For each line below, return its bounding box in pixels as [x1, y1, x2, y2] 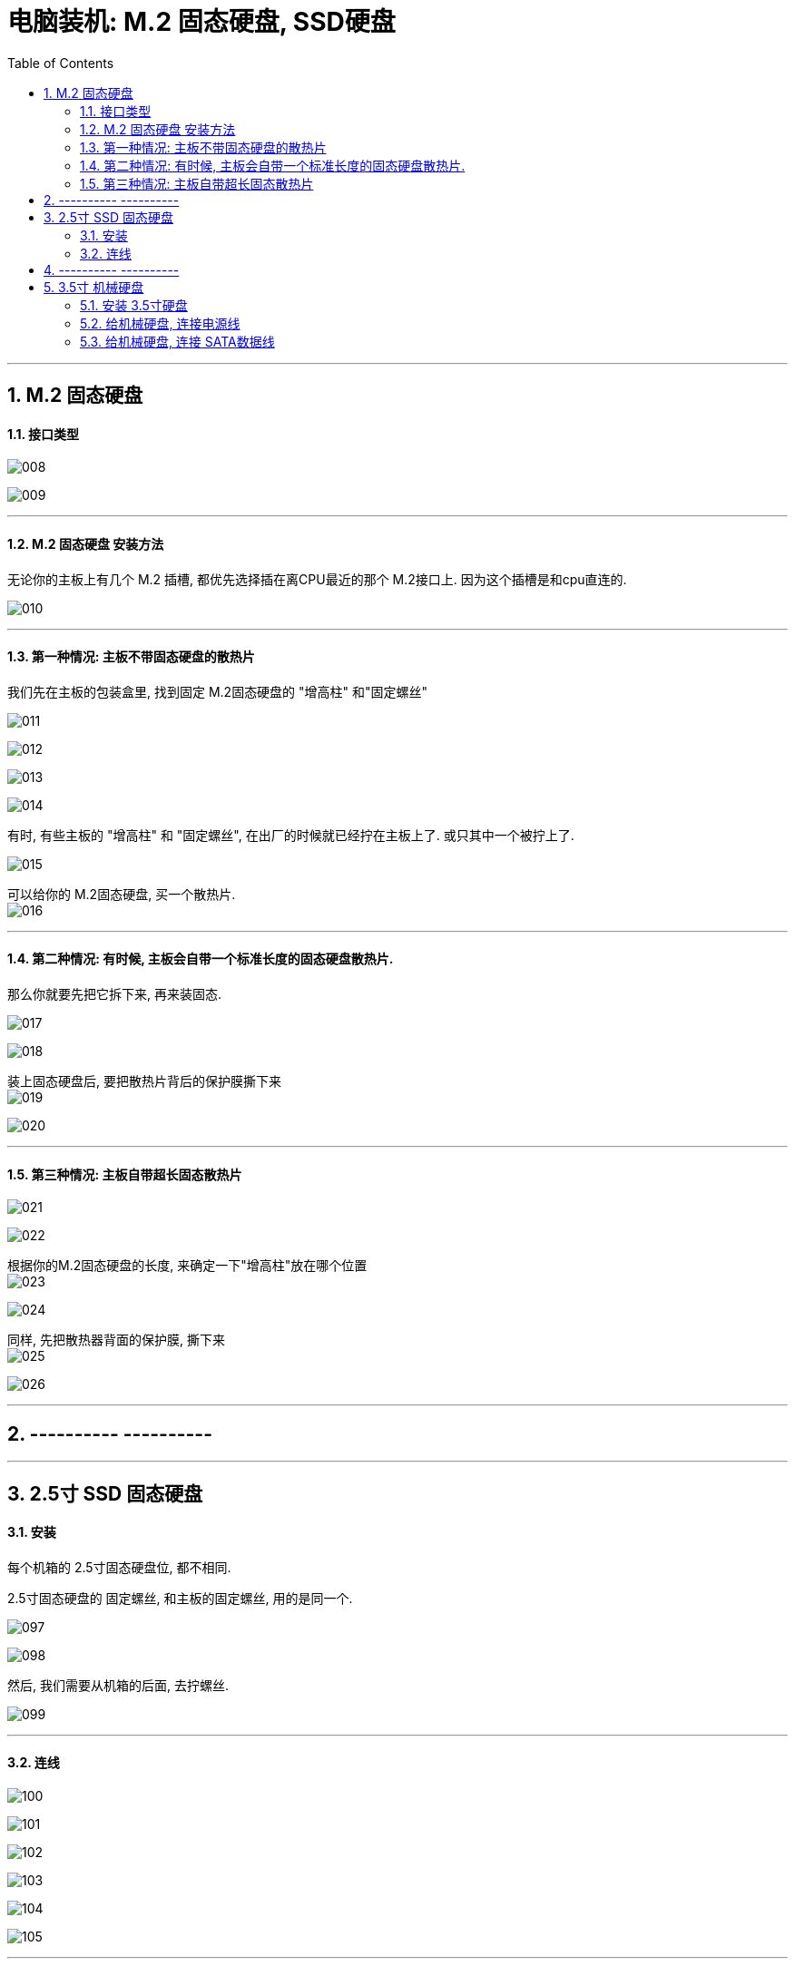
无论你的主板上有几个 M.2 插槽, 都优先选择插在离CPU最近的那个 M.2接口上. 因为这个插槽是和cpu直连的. [7, 571, 627, 587]
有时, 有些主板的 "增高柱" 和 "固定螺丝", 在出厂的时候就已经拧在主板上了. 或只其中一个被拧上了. [7, 827, 574, 843]
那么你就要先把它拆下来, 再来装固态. [7, 986, 222, 1003]
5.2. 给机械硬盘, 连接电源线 [80, 315, 240, 331]
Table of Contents [7, 54, 114, 71]
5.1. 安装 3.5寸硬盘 [80, 297, 188, 313]
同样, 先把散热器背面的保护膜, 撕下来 [7, 1332, 225, 1348]
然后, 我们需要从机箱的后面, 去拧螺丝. [7, 1677, 229, 1693]
